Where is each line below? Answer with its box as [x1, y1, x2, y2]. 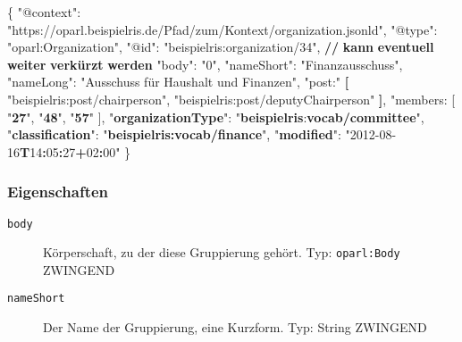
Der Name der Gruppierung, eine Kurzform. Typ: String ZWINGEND [43, 318, 427, 337]
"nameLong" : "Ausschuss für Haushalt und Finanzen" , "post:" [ [7, 72, 349, 91]
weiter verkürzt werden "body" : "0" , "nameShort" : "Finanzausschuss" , [7, 54, 403, 73]
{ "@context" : [7, 3, 81, 21]
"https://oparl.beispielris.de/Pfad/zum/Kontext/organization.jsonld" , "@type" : [7, 20, 438, 38]
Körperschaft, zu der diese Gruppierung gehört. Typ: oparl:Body [43, 243, 400, 262]
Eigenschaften [7, 180, 109, 203]
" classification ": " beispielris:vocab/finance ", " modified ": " [7, 125, 350, 144]
